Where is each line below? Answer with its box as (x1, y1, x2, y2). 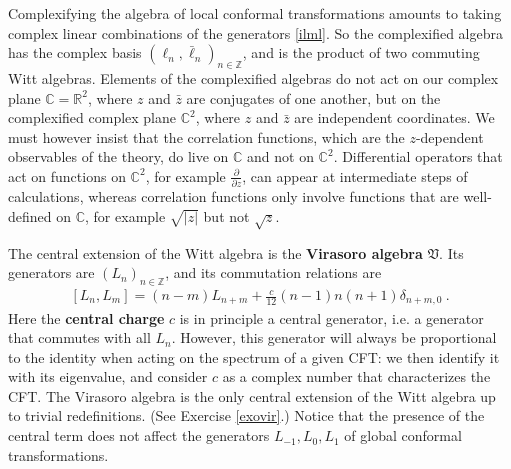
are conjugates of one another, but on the (186, 87, 441, 108)
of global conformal (344, 425, 462, 446)
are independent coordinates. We (294, 107, 495, 128)
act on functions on (8, 165, 126, 186)
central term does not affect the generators (8, 425, 270, 446)
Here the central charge (8, 307, 165, 328)
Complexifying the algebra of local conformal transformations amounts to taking (8, 3, 502, 23)
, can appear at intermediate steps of (242, 165, 468, 186)
